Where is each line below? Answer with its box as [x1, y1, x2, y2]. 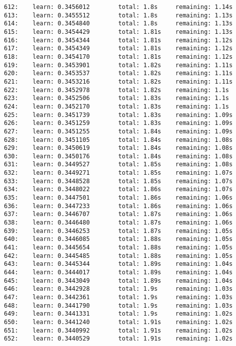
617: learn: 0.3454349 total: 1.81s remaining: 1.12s [4, 45, 233, 52]
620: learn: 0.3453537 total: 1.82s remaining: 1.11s [4, 70, 233, 77]
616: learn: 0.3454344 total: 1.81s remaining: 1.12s [4, 36, 233, 44]
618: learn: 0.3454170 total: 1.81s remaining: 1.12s [4, 53, 233, 60]
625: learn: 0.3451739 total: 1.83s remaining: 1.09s [4, 111, 233, 118]
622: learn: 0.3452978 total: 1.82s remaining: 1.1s [4, 86, 230, 94]
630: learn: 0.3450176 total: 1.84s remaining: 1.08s [4, 152, 233, 160]
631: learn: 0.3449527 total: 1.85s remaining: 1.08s [4, 161, 233, 168]
